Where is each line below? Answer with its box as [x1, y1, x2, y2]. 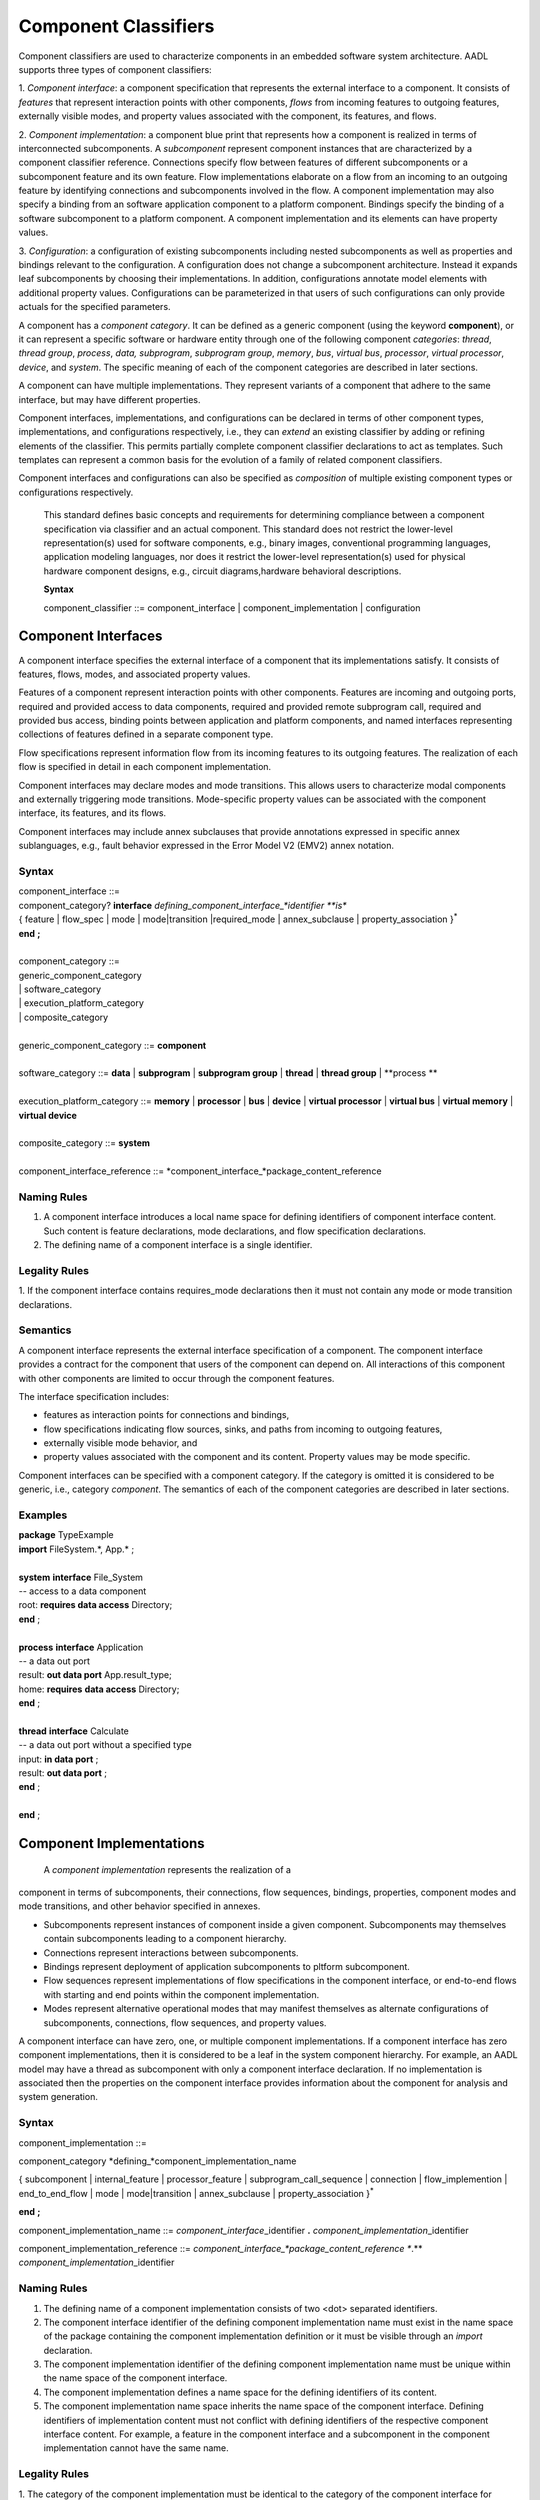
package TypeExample [18, 1529, 114, 1541]
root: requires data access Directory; [18, 1599, 173, 1611]
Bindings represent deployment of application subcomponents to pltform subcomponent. [43, 1960, 410, 1972]
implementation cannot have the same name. [43, 2442, 229, 2454]
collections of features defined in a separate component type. [18, 728, 274, 740]
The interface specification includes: [18, 1390, 170, 1402]
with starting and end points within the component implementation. [43, 1988, 320, 2000]
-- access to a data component [18, 1585, 147, 1597]
